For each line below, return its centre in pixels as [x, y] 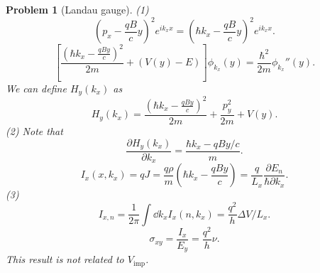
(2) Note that [34, 130]
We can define [36, 88]
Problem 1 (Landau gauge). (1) [77, 9]
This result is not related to [65, 259]
